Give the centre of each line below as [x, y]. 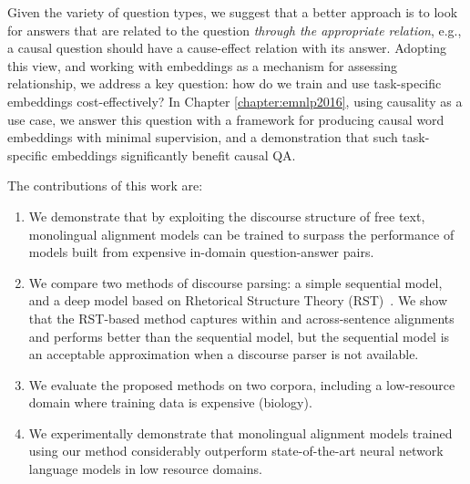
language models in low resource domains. [145, 469]
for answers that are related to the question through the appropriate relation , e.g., [235, 30]
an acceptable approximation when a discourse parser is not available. [224, 354]
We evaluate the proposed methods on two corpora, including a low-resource [242, 384]
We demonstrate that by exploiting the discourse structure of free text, [227, 216]
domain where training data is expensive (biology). [170, 402]
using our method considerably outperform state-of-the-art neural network [236, 451]
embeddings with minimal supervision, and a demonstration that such [203, 137]
